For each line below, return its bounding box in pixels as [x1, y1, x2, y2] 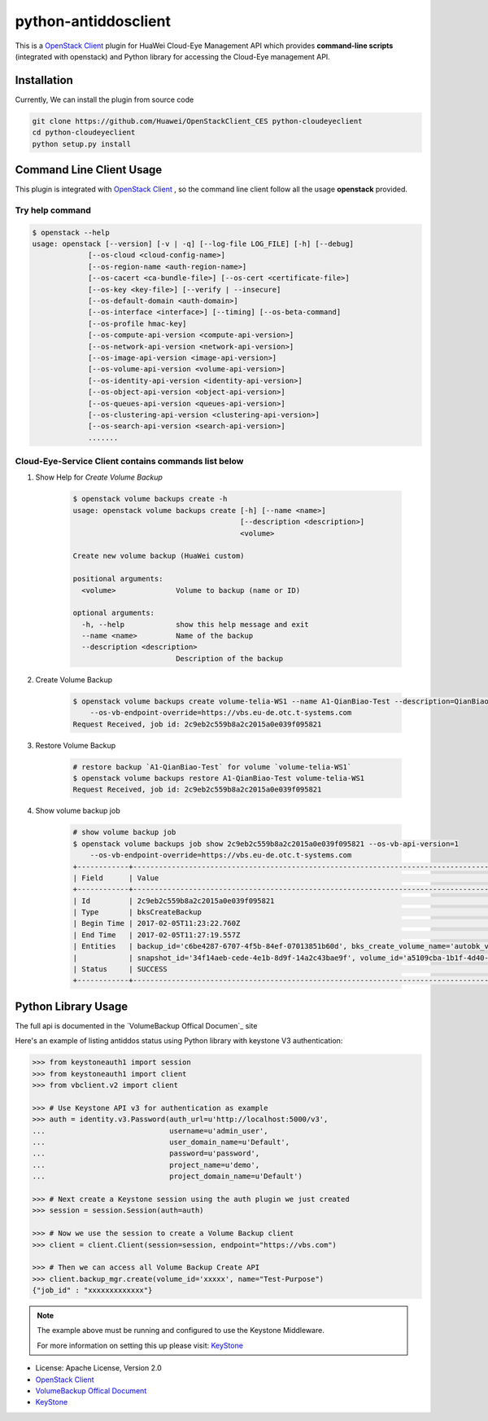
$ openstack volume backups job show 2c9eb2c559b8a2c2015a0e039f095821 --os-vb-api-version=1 [72, 839, 460, 849]
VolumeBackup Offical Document [35, 1386, 147, 1396]
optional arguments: [72, 608, 155, 618]
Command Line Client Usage [15, 163, 163, 177]
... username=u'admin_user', [32, 1126, 268, 1135]
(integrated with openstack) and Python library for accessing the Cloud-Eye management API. [15, 51, 331, 61]
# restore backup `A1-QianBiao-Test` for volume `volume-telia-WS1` [72, 762, 352, 771]
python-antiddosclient [15, 12, 171, 30]
